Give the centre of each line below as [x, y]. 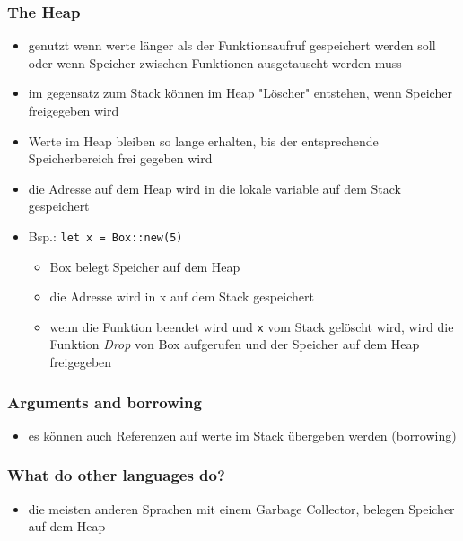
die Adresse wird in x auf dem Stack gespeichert [182, 297]
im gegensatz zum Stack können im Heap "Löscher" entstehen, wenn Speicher [240, 93]
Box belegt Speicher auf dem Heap [145, 266]
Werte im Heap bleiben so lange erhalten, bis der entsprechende [203, 140]
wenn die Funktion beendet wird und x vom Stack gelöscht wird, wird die [252, 326]
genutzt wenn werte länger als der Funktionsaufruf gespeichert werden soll [232, 45]
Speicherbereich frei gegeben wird [120, 158]
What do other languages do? [116, 475]
